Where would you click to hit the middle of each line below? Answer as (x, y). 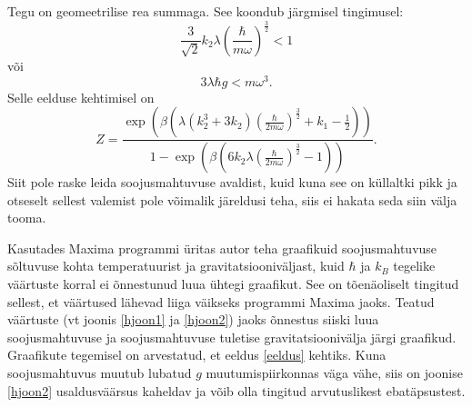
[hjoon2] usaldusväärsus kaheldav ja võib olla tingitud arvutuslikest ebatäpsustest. (236, 390)
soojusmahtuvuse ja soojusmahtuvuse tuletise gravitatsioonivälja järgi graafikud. (232, 337)
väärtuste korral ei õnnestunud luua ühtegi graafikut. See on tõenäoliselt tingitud (233, 284)
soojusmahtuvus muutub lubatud (100, 373)
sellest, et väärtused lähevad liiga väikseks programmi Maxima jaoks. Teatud (221, 301)
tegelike (414, 266)
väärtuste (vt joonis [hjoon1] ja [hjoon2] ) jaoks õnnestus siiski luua (193, 319)
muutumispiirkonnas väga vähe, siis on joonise (334, 373)
